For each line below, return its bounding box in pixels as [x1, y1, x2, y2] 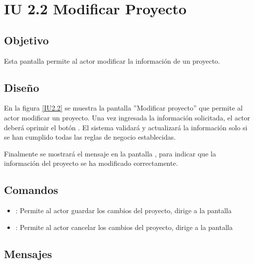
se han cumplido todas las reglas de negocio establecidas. [4, 132, 176, 142]
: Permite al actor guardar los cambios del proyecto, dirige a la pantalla [15, 205, 232, 216]
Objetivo [4, 32, 49, 47]
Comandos [4, 182, 58, 197]
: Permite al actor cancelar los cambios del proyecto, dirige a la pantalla [15, 222, 233, 232]
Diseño [4, 79, 39, 95]
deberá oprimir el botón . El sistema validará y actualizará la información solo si [4, 122, 248, 132]
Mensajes [4, 246, 52, 261]
